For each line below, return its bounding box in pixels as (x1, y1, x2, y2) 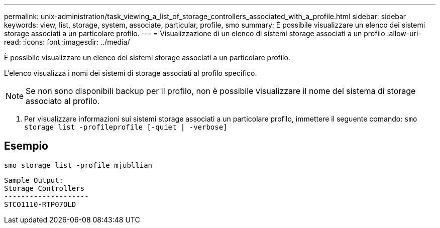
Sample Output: (4, 176, 64, 184)
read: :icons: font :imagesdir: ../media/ (4, 38, 130, 46)
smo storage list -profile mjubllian (4, 161, 153, 169)
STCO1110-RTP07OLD (4, 200, 76, 208)
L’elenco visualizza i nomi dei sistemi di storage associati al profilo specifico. (4, 69, 257, 77)
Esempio (4, 140, 48, 153)
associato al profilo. (26, 96, 100, 106)
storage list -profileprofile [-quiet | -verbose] (24, 123, 228, 131)
